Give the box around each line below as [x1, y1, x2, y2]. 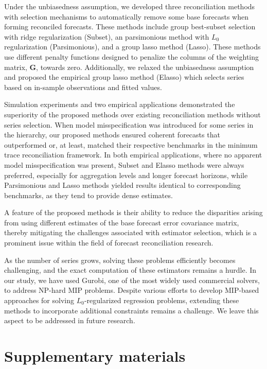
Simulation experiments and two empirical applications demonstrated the [4, 99, 235, 110]
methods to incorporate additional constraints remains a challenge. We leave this [4, 305, 259, 315]
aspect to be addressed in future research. [4, 315, 135, 326]
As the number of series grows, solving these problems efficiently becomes [4, 254, 236, 265]
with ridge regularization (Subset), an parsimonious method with [4, 31, 209, 42]
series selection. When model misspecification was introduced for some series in [4, 119, 254, 130]
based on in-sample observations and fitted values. [4, 81, 162, 92]
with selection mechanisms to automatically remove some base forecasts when [4, 11, 248, 22]
